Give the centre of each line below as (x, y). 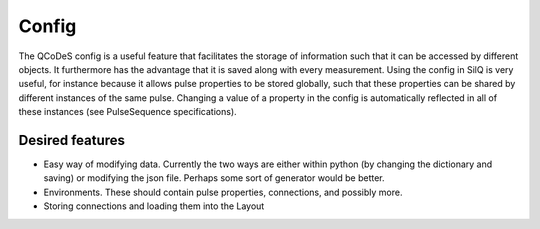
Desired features (71, 140)
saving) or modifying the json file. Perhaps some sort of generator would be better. (214, 178)
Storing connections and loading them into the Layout (154, 206)
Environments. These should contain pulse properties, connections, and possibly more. (223, 192)
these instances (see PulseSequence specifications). (127, 112)
